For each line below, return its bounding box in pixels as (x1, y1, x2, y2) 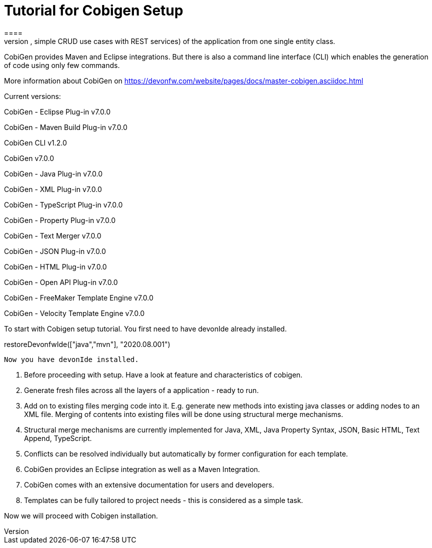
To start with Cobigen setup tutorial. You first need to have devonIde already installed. (4, 324, 287, 333)
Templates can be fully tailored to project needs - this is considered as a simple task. (24, 495, 303, 504)
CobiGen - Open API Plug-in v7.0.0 (4, 277, 118, 286)
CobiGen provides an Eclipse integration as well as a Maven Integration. (24, 464, 260, 473)
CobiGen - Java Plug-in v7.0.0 (4, 169, 102, 178)
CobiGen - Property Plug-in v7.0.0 (4, 215, 115, 224)
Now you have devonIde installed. (4, 355, 139, 363)
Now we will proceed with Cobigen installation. (4, 511, 158, 520)
